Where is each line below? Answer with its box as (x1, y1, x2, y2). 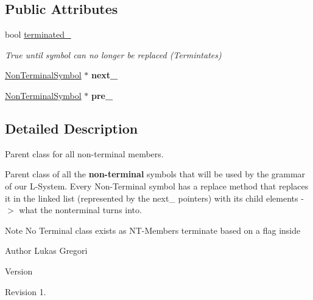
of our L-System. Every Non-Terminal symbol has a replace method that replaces (5, 179, 309, 192)
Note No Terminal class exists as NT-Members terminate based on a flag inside (5, 223, 301, 236)
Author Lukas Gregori (5, 244, 88, 257)
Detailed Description (5, 118, 138, 137)
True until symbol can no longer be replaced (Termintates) (5, 48, 222, 61)
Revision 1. (5, 285, 46, 298)
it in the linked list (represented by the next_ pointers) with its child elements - (5, 191, 304, 204)
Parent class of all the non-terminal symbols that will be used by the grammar (5, 168, 306, 180)
